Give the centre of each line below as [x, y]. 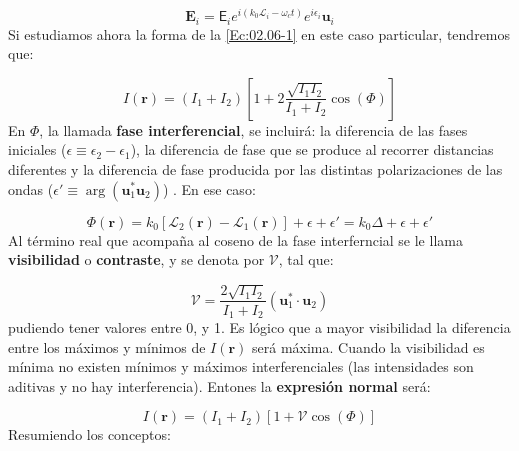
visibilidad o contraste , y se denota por [136, 259]
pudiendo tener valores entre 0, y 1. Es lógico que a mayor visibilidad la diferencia [259, 326]
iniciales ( [37, 149]
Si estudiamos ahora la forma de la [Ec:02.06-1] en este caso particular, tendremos [259, 33]
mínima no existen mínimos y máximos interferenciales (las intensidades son [241, 366]
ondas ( [31, 188]
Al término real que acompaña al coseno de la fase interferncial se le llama [235, 239]
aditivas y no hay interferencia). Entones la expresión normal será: [219, 385]
